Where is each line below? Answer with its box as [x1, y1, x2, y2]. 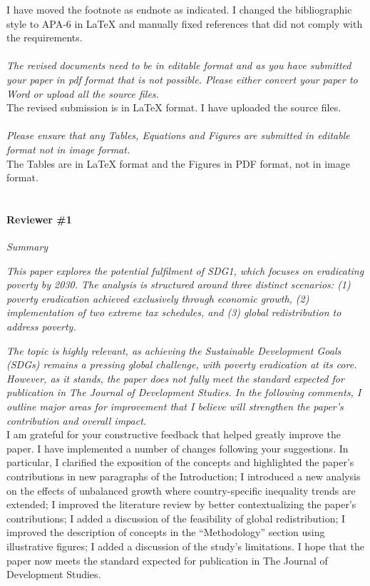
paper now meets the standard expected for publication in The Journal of [6, 552, 328, 567]
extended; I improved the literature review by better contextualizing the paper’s [6, 497, 356, 512]
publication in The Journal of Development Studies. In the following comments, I [6, 385, 361, 400]
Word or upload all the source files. [6, 86, 159, 101]
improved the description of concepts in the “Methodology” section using [6, 525, 325, 540]
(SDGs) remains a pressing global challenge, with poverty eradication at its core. [6, 357, 357, 372]
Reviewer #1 [6, 211, 72, 226]
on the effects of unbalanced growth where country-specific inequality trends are [6, 483, 356, 497]
